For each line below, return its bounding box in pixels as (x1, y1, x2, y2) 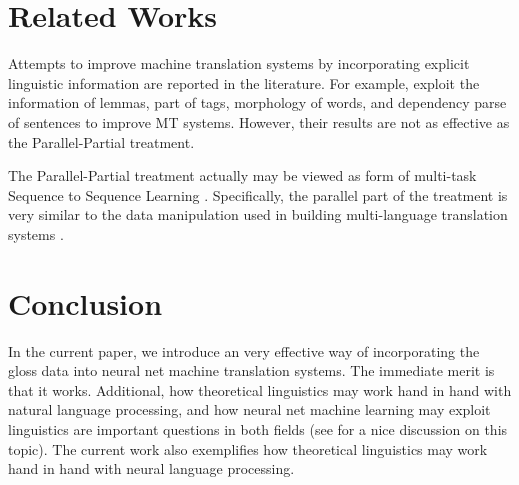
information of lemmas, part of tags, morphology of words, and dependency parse (8, 92, 507, 113)
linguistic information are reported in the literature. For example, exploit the (8, 72, 480, 93)
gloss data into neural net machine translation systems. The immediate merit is (8, 360, 495, 381)
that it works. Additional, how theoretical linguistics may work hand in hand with (8, 379, 512, 400)
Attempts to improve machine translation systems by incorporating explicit (8, 53, 470, 74)
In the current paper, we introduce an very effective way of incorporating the (8, 340, 480, 361)
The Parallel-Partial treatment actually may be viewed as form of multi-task (8, 165, 477, 186)
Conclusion (8, 282, 163, 323)
